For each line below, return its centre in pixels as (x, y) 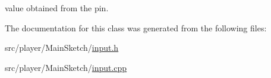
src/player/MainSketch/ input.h (62, 48)
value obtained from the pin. (57, 8)
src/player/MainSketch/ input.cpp (66, 67)
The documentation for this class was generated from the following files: (136, 27)
